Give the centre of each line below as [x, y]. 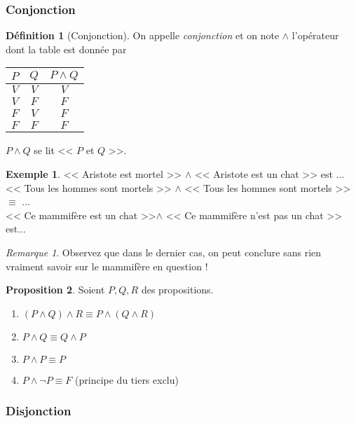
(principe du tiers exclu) [127, 379]
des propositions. [177, 290]
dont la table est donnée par [66, 49]
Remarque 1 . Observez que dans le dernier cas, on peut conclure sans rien [164, 252]
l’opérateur [315, 35]
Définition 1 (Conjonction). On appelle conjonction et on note [143, 35]
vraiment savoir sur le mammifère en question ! [107, 266]
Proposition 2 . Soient [55, 290]
